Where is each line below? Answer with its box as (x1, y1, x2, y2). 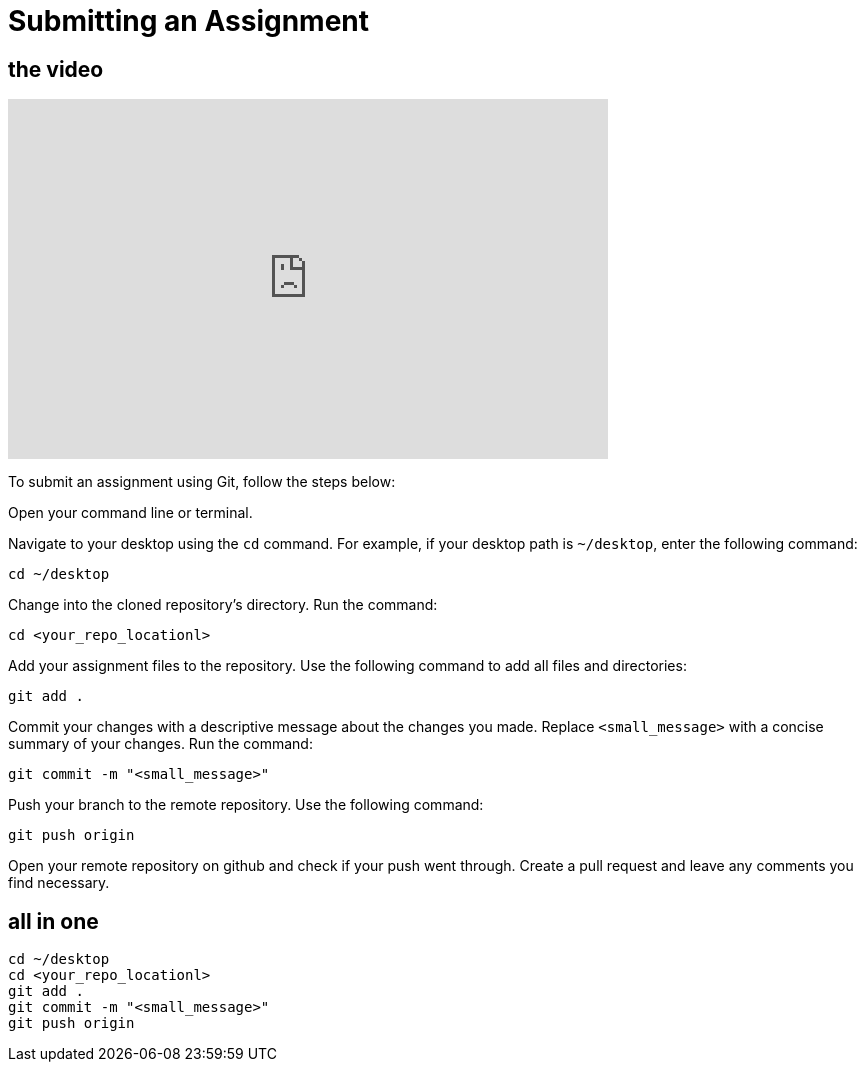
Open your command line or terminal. (8, 504, 253, 522)
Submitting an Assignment (8, 4, 370, 38)
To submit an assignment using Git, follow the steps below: (8, 473, 396, 491)
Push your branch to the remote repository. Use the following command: (8, 796, 484, 814)
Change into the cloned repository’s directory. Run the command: (8, 596, 438, 614)
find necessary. (8, 874, 110, 892)
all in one (8, 908, 99, 934)
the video (8, 56, 104, 82)
